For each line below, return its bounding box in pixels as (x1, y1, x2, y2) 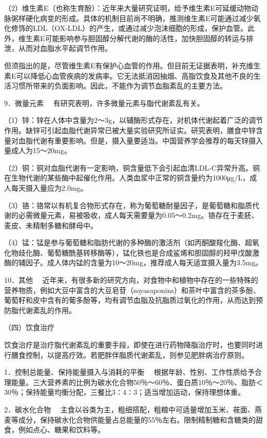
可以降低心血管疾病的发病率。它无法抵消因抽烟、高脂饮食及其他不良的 (16, 70, 254, 81)
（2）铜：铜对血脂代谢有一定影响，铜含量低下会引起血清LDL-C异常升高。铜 (4, 162, 260, 173)
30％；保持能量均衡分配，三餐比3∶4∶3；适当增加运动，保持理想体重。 (4, 387, 245, 397)
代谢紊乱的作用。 (18, 304, 76, 315)
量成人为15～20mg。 (4, 145, 71, 156)
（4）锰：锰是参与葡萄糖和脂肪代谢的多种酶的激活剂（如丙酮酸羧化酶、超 (4, 237, 252, 248)
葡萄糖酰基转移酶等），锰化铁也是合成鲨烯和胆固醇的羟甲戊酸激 (47, 247, 259, 258)
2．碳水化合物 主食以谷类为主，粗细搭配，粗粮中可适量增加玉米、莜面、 (4, 404, 255, 414)
